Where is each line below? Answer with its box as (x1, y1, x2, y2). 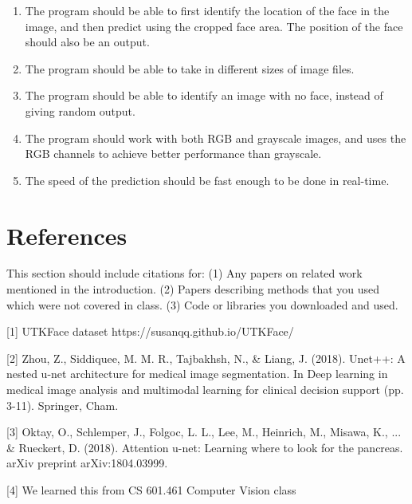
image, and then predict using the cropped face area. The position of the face (25, 18, 403, 34)
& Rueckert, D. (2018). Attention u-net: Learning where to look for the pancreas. (6, 439, 403, 455)
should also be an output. (25, 33, 150, 50)
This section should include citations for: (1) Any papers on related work (6, 265, 363, 282)
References (6, 219, 128, 251)
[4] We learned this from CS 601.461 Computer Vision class (6, 482, 296, 498)
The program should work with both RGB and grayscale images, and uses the (25, 129, 406, 146)
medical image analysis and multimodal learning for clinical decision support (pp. (6, 381, 404, 398)
